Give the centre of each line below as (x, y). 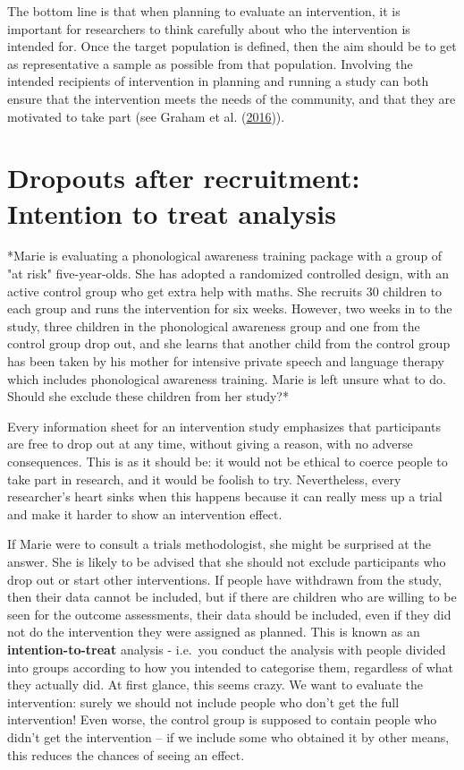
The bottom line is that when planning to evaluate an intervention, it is (204, 11)
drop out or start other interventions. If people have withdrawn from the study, (224, 579)
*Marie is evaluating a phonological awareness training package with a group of (225, 256)
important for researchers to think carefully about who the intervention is (209, 28)
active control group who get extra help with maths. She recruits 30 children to (225, 291)
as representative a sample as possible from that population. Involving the (210, 63)
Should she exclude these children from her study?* (148, 396)
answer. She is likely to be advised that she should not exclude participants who (227, 561)
